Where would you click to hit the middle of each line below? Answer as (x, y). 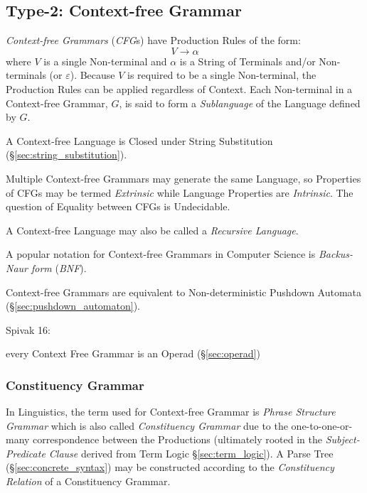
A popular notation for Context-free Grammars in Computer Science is (161, 254)
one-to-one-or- (322, 425)
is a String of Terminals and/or (248, 61)
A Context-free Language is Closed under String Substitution (139, 140)
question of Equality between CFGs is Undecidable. (118, 206)
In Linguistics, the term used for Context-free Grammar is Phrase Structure (171, 412)
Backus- (336, 254)
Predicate (26, 453)
